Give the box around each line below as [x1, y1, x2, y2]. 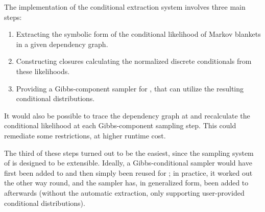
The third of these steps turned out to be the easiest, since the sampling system [4, 147, 254, 158]
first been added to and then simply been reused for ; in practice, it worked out [4, 167, 253, 178]
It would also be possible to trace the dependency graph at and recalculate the [4, 110, 250, 121]
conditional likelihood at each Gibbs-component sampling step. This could [4, 120, 236, 131]
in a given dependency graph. [16, 38, 108, 49]
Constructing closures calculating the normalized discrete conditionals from [16, 56, 252, 66]
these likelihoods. [16, 65, 70, 76]
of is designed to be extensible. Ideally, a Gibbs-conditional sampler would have [4, 157, 252, 168]
